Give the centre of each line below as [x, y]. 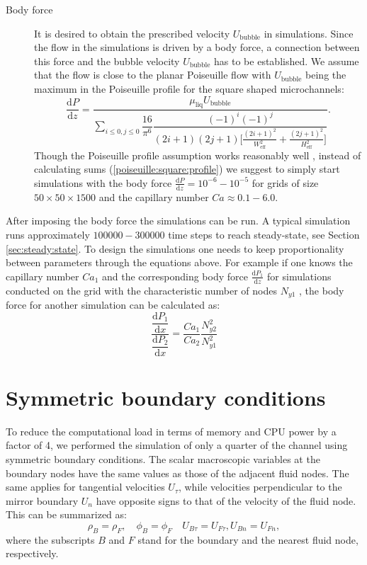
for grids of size [285, 182]
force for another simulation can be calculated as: [113, 305]
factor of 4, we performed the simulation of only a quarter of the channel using [177, 445]
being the [326, 75]
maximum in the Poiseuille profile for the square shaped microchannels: [189, 88]
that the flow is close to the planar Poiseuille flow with [153, 75]
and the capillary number [154, 196]
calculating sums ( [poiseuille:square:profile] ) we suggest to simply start [187, 169]
